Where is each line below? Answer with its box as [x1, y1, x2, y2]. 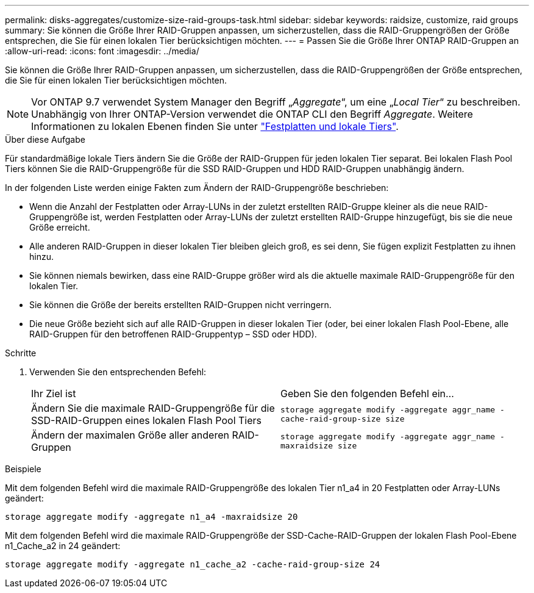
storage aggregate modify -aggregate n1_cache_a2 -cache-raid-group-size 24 [5, 559, 380, 569]
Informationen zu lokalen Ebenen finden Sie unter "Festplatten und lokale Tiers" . [31, 120, 399, 132]
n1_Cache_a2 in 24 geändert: [5, 541, 121, 551]
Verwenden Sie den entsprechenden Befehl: [29, 367, 207, 377]
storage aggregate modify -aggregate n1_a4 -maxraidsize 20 [5, 512, 298, 522]
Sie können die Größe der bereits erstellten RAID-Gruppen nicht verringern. [29, 300, 332, 310]
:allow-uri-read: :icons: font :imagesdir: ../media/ [5, 46, 199, 56]
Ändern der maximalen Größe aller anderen [31, 429, 229, 441]
